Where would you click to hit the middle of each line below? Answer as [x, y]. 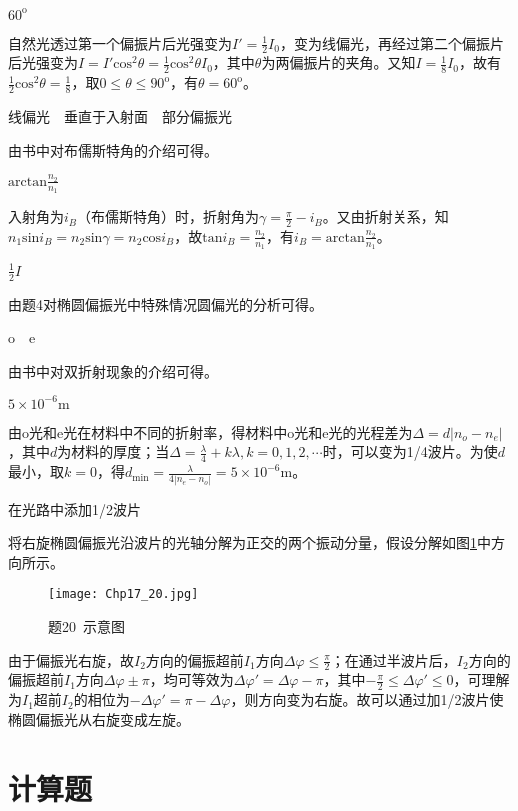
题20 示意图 [86, 625]
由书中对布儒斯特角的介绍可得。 [113, 149]
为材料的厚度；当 [113, 451]
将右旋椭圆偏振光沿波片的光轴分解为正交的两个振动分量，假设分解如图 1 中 [249, 542]
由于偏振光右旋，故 [71, 659]
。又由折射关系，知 [385, 216]
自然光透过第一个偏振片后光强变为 [120, 42]
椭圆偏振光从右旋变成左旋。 [99, 718]
